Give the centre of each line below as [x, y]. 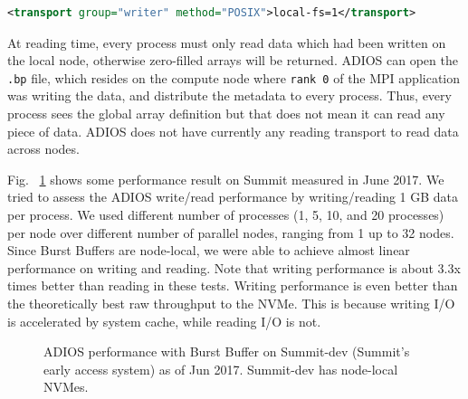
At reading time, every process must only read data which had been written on [227, 42]
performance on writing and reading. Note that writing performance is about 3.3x [234, 267]
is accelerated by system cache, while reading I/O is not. [164, 321]
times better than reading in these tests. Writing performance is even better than [233, 285]
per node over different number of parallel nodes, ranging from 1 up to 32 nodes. [231, 232]
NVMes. [66, 387]
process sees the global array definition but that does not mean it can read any [226, 114]
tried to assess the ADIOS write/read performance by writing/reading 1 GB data [233, 197]
